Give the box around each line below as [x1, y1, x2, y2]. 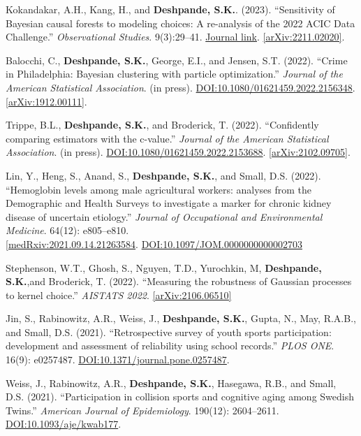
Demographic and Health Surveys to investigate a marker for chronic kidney [6, 196, 332, 210]
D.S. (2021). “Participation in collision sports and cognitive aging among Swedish [6, 389, 354, 404]
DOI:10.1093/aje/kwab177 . [6, 416, 121, 431]
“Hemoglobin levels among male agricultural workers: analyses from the [6, 182, 311, 196]
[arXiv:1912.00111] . [6, 94, 87, 108]
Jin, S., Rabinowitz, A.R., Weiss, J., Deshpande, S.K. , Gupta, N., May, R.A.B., [6, 311, 356, 326]
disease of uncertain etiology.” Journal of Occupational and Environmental [6, 209, 323, 224]
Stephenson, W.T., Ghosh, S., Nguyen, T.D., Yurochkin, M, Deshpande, [6, 260, 322, 275]
